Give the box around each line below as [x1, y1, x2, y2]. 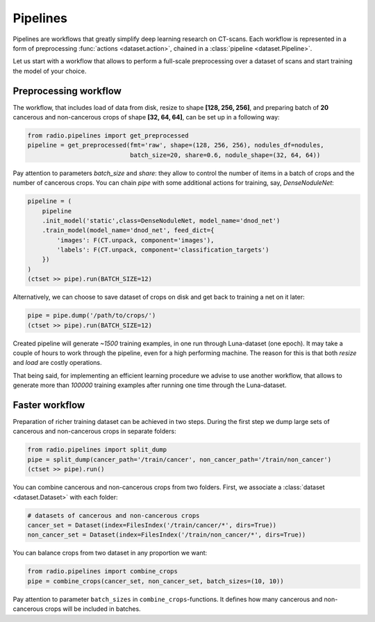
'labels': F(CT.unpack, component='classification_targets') [56, 246, 269, 254]
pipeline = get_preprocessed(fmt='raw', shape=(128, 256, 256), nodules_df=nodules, [27, 141, 324, 149]
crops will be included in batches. [44, 605, 142, 613]
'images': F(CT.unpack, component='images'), [56, 236, 215, 244]
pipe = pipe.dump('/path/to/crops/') [27, 311, 156, 320]
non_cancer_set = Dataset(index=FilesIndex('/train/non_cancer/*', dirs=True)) [27, 531, 306, 539]
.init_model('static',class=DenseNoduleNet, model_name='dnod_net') [42, 216, 281, 224]
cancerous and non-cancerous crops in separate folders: [12, 427, 176, 436]
